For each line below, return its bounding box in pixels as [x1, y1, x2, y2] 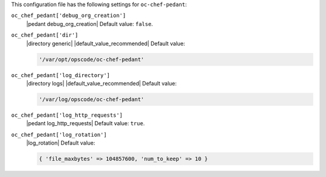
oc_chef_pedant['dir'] [11, 32, 78, 39]
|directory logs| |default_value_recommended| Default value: [26, 79, 177, 87]
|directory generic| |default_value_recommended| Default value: [26, 40, 185, 47]
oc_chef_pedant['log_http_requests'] [11, 111, 123, 119]
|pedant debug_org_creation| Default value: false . [26, 20, 153, 27]
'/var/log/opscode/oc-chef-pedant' [39, 96, 144, 102]
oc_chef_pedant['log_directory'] [11, 72, 110, 78]
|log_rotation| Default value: [26, 139, 96, 147]
